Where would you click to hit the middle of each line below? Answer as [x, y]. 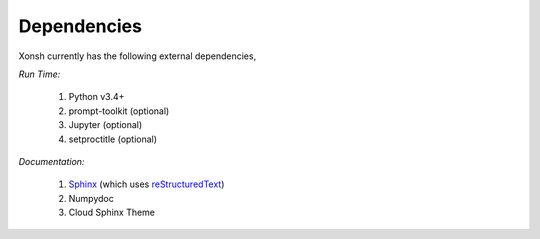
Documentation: [51, 161]
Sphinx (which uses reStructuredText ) [146, 184]
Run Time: [39, 74]
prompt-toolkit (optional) [119, 111]
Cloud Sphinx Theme [111, 212]
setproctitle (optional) [113, 139]
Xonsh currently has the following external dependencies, [137, 56]
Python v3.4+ [96, 97]
